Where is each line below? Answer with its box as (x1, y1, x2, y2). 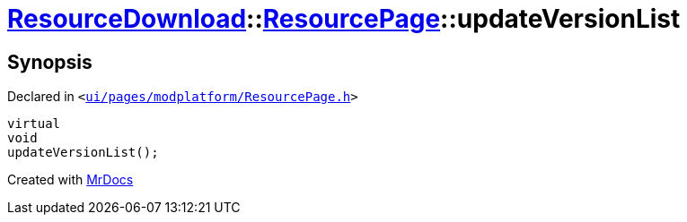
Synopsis (7, 50, 92, 73)
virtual (7, 116, 61, 132)
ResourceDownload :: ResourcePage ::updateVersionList (7, 4, 681, 34)
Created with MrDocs (7, 172, 134, 188)
